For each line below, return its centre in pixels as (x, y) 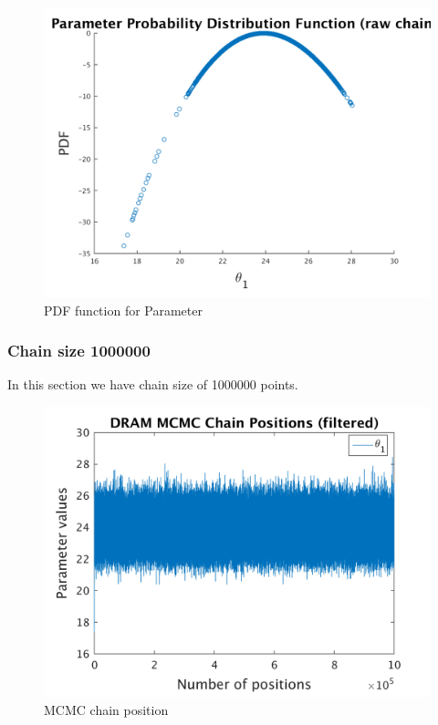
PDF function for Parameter (123, 310)
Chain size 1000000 (79, 351)
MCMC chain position (106, 709)
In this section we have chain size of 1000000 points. (153, 384)
